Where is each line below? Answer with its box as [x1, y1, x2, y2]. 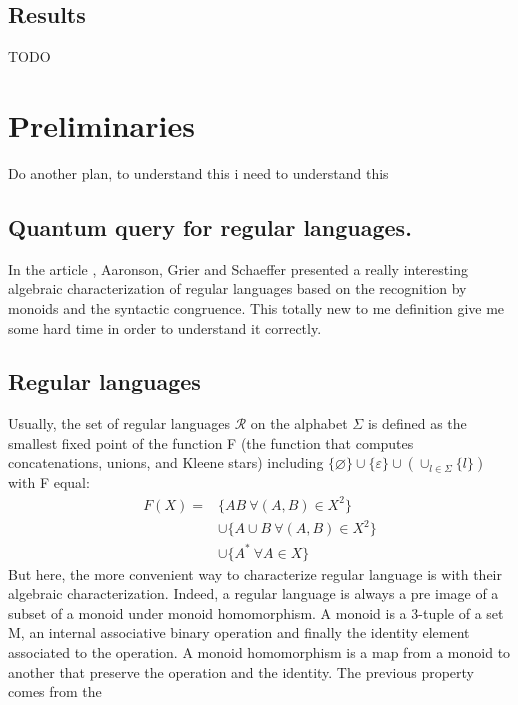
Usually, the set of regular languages [8, 413, 230, 434]
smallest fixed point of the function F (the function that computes [8, 432, 414, 453]
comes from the [8, 681, 102, 702]
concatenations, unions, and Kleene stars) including [8, 452, 324, 473]
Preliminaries [8, 104, 195, 145]
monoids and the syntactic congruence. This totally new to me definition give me [8, 297, 505, 318]
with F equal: [8, 472, 90, 493]
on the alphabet [250, 413, 348, 434]
